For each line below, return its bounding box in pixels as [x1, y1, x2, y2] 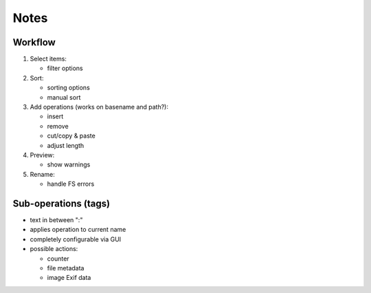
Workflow [12, 36, 56, 48]
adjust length [47, 141, 85, 149]
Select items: [30, 55, 67, 63]
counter [47, 254, 69, 263]
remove [47, 122, 69, 130]
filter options [47, 64, 83, 72]
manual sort [47, 93, 81, 101]
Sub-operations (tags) [12, 197, 110, 209]
